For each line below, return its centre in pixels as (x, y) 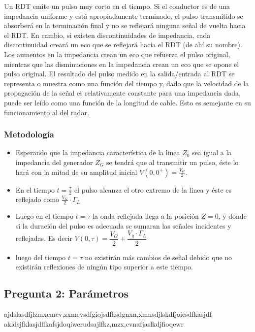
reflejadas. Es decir (44, 238)
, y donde (232, 216)
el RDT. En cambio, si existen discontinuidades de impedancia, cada (107, 35)
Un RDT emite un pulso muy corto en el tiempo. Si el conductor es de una (117, 6)
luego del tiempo (41, 257)
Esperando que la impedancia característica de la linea (98, 152)
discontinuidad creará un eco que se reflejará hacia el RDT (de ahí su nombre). (123, 45)
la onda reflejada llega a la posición (146, 216)
